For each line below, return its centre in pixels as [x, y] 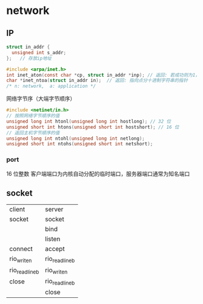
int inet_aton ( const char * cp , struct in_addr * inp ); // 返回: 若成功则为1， [103, 75]
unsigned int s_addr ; [39, 52]
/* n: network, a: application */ [51, 86]
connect [21, 249]
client [17, 209]
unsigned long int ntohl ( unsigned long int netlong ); [76, 138]
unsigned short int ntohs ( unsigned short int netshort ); [80, 144]
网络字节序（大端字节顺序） [41, 98]
